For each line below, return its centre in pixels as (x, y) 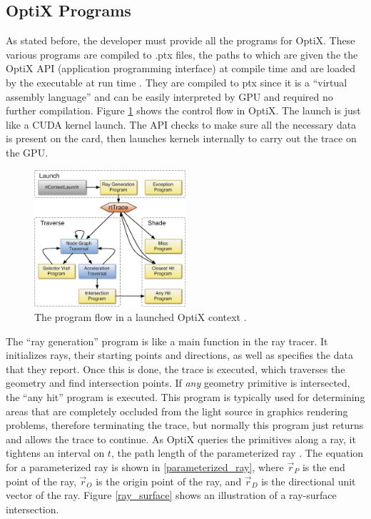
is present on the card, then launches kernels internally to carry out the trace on (181, 138)
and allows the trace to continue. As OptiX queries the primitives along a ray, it (181, 439)
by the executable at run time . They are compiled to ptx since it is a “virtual (177, 82)
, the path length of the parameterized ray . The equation (237, 453)
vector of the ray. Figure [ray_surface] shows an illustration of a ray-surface (171, 495)
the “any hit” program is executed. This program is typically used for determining (185, 397)
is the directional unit (309, 481)
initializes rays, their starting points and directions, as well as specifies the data (179, 355)
